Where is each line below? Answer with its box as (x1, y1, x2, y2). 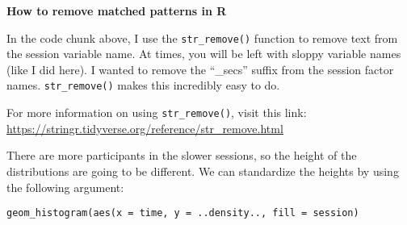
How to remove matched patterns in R (6, 2, 227, 19)
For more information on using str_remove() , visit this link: (6, 104, 307, 121)
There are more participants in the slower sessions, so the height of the (6, 147, 357, 164)
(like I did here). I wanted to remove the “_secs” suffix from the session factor (6, 60, 394, 77)
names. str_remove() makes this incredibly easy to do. (6, 77, 280, 94)
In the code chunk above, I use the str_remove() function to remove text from (6, 29, 398, 46)
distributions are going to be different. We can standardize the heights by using (6, 162, 399, 179)
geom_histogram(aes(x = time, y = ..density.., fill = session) (6, 207, 359, 219)
